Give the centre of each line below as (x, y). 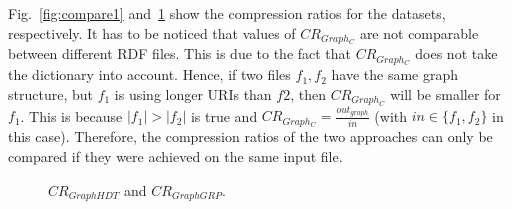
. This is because (71, 115)
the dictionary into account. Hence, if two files (149, 74)
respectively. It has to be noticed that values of (152, 32)
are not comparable (419, 32)
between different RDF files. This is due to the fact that (180, 53)
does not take (456, 53)
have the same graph (395, 74)
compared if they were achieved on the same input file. (175, 155)
